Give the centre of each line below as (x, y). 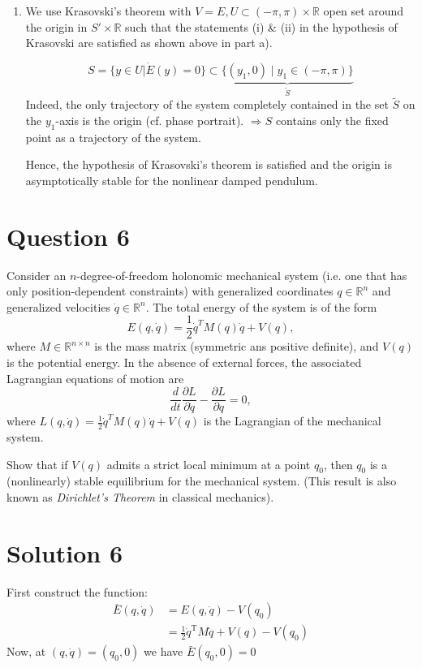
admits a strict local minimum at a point (209, 464)
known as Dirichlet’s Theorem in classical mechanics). (140, 497)
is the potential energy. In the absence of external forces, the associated (184, 362)
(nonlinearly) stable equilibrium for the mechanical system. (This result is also (202, 481)
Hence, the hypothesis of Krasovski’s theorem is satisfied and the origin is (209, 164)
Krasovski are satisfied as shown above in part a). (149, 43)
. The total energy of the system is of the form (261, 306)
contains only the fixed (332, 120)
